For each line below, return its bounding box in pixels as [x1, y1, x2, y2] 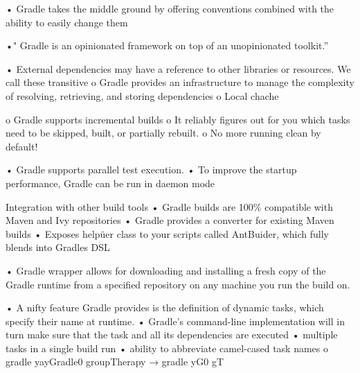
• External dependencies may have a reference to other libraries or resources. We [6, 61, 351, 76]
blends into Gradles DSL [6, 240, 110, 254]
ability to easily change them [6, 15, 128, 29]
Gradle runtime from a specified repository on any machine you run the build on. [6, 277, 350, 291]
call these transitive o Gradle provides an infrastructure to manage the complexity [6, 75, 354, 89]
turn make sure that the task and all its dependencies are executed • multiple [6, 327, 338, 342]
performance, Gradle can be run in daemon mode [6, 175, 215, 190]
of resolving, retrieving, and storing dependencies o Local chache [6, 88, 279, 103]
